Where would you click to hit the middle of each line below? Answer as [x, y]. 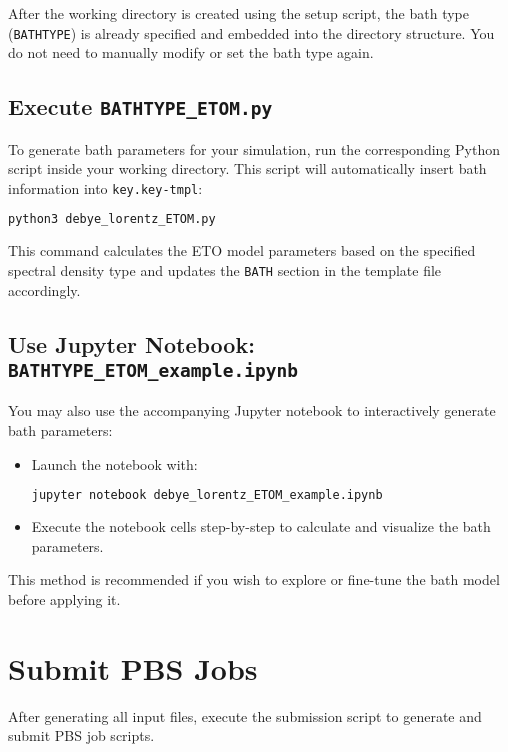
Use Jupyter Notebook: [131, 343]
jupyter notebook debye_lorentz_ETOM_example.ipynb [207, 495]
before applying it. [64, 598]
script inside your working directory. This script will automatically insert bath [247, 168]
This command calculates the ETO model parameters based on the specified [242, 250]
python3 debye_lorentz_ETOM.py [112, 219]
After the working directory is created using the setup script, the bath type [238, 13]
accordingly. [44, 289]
